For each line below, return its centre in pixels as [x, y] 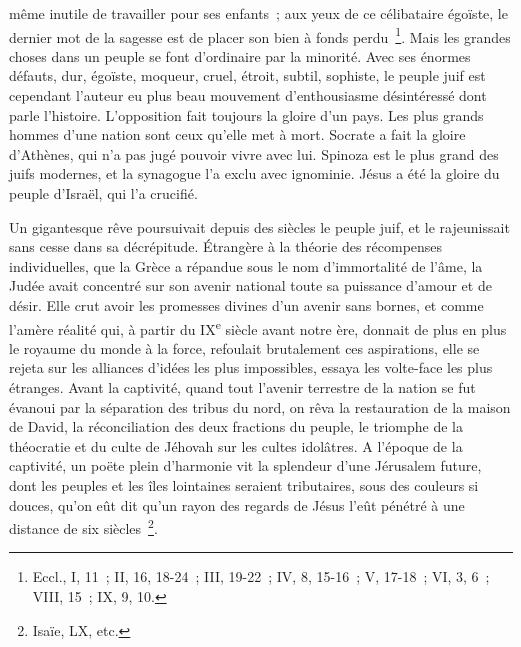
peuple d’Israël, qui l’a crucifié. [103, 193]
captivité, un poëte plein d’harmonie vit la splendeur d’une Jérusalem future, [245, 465]
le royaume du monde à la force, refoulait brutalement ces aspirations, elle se [244, 347]
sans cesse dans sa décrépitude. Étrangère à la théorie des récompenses [226, 246]
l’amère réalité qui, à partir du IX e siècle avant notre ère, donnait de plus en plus [258, 327]
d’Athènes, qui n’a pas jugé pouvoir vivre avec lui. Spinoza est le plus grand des [254, 153]
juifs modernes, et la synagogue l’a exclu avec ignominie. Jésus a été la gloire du [254, 173]
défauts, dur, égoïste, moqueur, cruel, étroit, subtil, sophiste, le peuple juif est [247, 75]
